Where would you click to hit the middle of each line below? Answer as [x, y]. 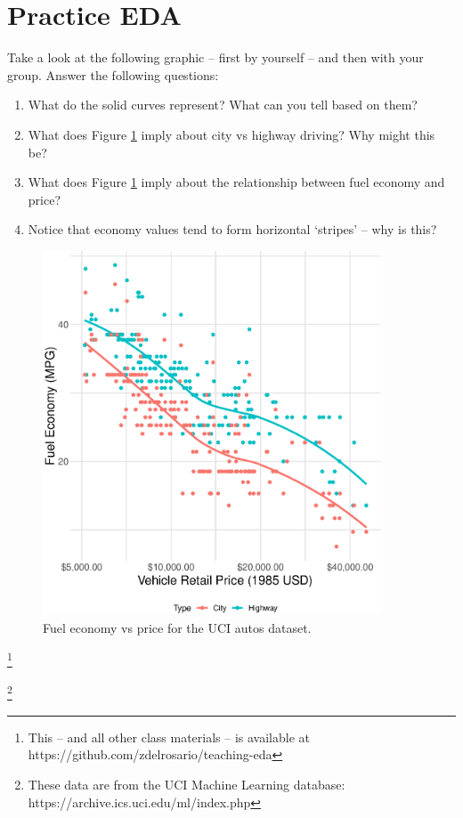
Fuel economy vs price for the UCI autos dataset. [177, 627]
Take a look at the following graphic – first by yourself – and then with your [215, 57]
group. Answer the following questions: [113, 74]
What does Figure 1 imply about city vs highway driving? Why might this [231, 134]
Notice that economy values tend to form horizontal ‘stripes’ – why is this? [232, 229]
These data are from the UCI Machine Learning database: [187, 784]
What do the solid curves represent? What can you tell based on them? [223, 105]
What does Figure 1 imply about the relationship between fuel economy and [236, 182]
